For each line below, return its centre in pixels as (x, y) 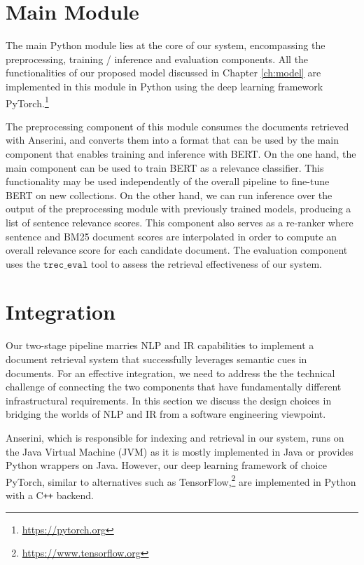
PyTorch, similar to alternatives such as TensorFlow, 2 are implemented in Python (181, 480)
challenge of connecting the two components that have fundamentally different (174, 387)
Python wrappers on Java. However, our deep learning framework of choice (166, 465)
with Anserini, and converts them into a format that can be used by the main (172, 140)
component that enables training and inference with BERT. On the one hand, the (181, 153)
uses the (23, 263)
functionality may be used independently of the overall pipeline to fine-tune (168, 181)
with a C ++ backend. (50, 495)
